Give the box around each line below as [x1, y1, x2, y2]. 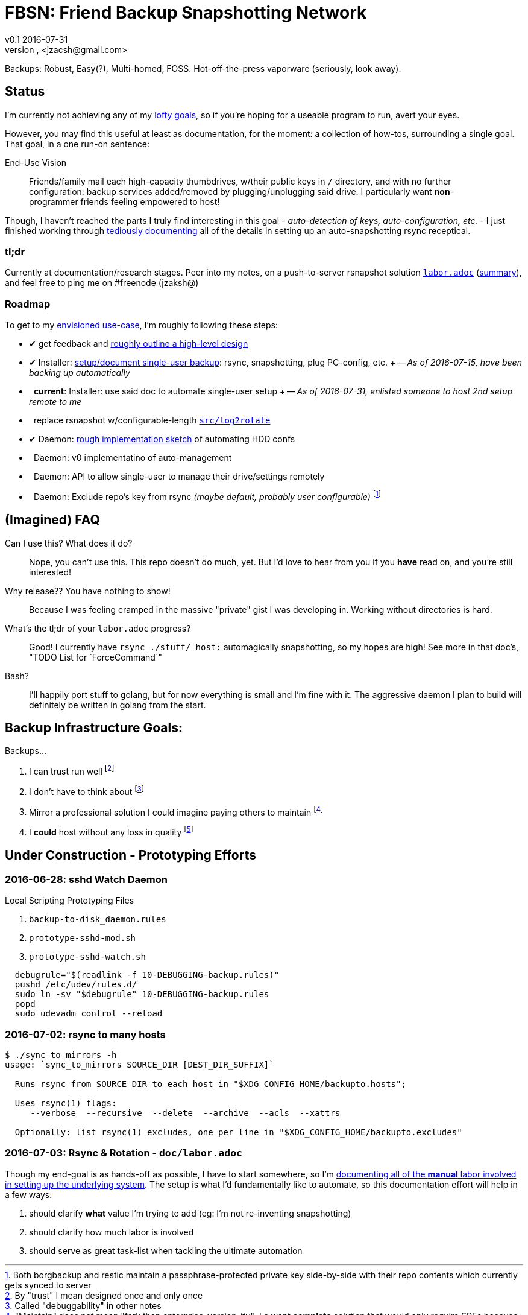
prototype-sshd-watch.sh [29, 952, 146, 962]
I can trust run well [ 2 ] [29, 764, 115, 777]
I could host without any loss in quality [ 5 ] [29, 825, 193, 838]
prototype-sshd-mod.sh [29, 933, 136, 943]
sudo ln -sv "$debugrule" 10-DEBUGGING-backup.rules [14, 989, 269, 1000]
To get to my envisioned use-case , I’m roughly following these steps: [5, 320, 278, 331]
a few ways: [5, 1189, 52, 1200]
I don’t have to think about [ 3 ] [29, 785, 144, 797]
